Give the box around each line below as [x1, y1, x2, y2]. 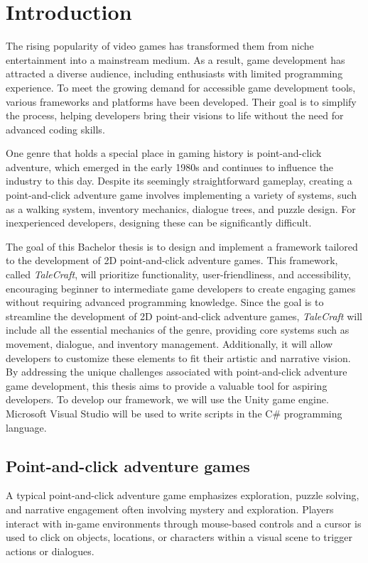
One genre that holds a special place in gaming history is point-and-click [6, 146, 322, 160]
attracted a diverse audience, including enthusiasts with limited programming [6, 66, 343, 81]
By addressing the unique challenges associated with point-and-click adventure [6, 364, 347, 379]
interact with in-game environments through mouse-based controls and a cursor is [6, 515, 362, 530]
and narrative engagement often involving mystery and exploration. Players [6, 501, 334, 516]
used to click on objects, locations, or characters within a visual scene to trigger [6, 530, 352, 545]
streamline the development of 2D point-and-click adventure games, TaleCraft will [6, 308, 362, 323]
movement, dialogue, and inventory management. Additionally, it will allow [6, 337, 333, 351]
